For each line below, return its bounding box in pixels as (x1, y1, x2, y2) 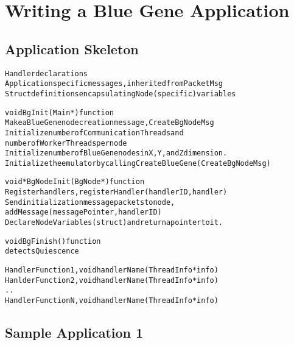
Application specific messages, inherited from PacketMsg (5, 79, 223, 88)
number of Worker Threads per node (5, 138, 127, 148)
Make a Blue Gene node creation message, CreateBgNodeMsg (5, 118, 214, 127)
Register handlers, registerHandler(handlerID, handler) (5, 188, 228, 197)
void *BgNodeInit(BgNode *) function (5, 177, 145, 187)
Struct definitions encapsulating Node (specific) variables (5, 89, 236, 98)
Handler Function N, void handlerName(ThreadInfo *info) (5, 296, 219, 305)
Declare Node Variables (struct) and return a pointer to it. (5, 218, 223, 227)
